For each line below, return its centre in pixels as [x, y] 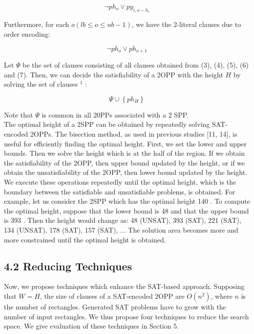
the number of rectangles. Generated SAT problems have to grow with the [115, 306]
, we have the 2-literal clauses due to [186, 24]
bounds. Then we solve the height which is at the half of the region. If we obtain [124, 153]
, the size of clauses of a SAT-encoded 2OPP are [112, 296]
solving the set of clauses [41, 84]
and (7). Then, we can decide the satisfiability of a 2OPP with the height [114, 74]
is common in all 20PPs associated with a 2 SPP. [115, 114]
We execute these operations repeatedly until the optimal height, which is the [120, 182]
